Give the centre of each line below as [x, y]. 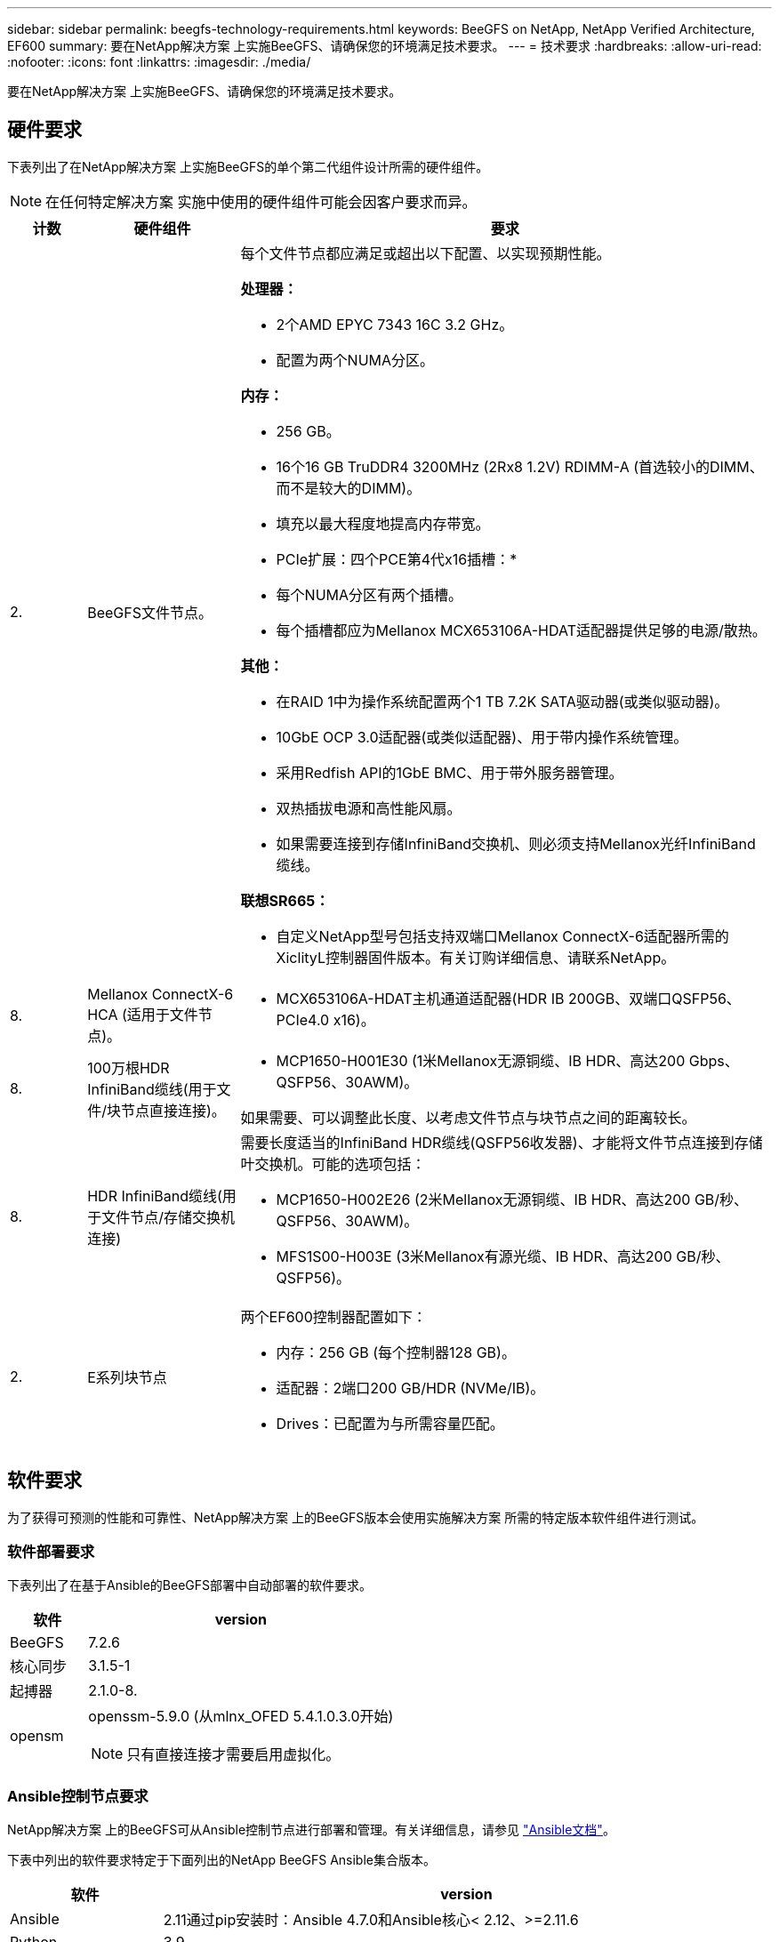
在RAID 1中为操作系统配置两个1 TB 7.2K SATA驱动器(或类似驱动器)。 [502, 701]
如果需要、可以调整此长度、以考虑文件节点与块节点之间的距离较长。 [468, 1117]
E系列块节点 [127, 1377]
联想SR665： [285, 900]
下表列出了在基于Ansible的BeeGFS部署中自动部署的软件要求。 [190, 1585]
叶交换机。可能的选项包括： [333, 1164]
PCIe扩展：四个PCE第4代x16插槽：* [397, 559]
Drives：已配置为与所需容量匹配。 [390, 1423]
